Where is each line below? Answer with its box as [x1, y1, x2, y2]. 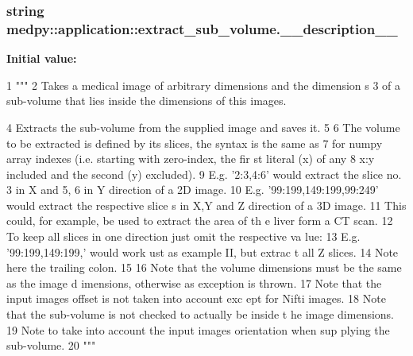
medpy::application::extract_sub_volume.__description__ [6, 18, 398, 38]
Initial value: [6, 50, 77, 67]
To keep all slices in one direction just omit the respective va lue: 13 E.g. [6, 228, 361, 245]
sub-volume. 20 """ [6, 337, 96, 354]
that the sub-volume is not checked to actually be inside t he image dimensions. [6, 306, 395, 323]
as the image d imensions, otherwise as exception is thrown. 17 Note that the [6, 274, 382, 291]
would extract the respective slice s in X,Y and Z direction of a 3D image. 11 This [6, 196, 407, 213]
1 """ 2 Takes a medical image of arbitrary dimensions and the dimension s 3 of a [6, 76, 401, 93]
